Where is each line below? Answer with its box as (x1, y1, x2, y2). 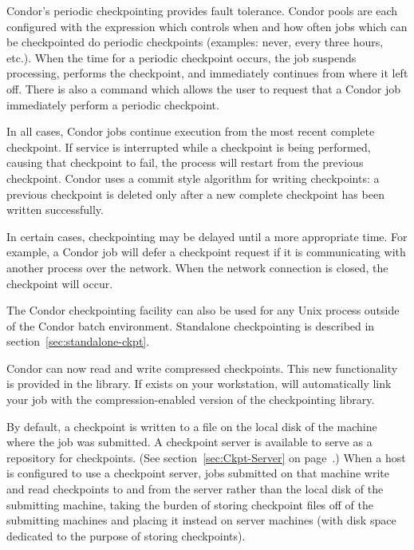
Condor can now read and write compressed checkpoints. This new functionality (6, 359, 398, 376)
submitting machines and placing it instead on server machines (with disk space (6, 512, 396, 528)
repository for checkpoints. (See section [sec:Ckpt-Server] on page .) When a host (6, 449, 406, 465)
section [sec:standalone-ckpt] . (6, 333, 150, 350)
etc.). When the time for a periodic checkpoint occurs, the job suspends (6, 49, 357, 65)
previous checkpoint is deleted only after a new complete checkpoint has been (6, 185, 384, 202)
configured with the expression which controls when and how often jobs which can (6, 18, 408, 34)
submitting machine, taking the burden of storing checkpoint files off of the (6, 496, 373, 512)
